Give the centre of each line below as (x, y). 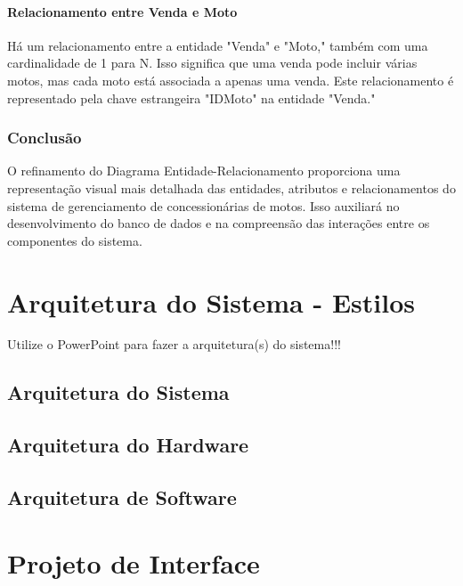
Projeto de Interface (134, 562)
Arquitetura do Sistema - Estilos (211, 301)
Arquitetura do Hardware (128, 445)
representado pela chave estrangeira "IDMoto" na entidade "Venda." (191, 98)
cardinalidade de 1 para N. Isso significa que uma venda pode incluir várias (212, 63)
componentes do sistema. (75, 240)
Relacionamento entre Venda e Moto (122, 11)
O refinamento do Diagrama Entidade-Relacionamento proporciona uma (204, 171)
